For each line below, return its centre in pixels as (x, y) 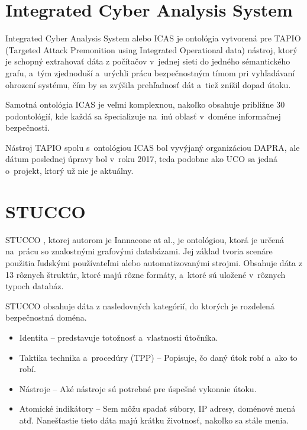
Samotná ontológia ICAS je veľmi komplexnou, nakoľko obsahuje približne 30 (145, 104)
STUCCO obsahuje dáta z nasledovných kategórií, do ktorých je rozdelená (140, 305)
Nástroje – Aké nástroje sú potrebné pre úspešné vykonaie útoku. (138, 388)
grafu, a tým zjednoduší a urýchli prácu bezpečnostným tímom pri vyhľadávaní (150, 72)
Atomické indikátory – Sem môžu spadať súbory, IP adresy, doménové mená (157, 408)
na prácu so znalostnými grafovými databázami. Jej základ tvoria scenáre (139, 251)
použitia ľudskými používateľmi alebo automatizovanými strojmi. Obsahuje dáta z (154, 262)
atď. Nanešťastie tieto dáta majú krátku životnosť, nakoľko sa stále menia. (154, 420)
